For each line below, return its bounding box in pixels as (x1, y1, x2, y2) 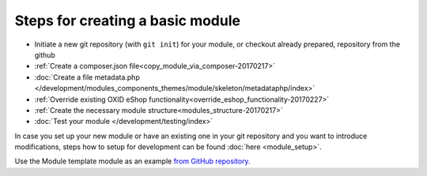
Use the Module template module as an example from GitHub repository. (14, 156, 251, 166)
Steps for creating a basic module (14, 12, 241, 29)
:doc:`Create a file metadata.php (34, 72, 140, 82)
